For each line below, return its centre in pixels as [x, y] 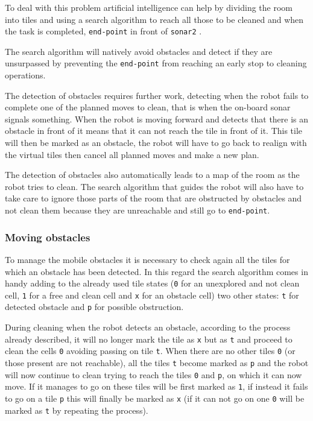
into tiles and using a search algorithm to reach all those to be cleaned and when [154, 19]
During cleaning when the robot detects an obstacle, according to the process [148, 327]
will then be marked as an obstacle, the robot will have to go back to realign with [156, 143]
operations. [25, 75]
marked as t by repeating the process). [77, 410]
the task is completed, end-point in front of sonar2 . [103, 31]
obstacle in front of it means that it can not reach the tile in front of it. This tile [154, 131]
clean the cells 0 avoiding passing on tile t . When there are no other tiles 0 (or [150, 351]
